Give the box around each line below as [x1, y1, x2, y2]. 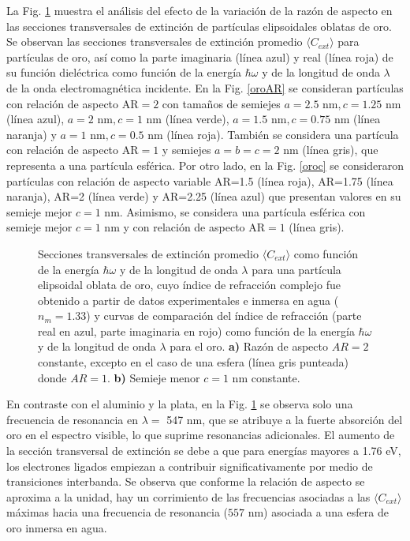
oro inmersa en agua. [6, 520, 107, 535]
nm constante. [232, 369, 300, 385]
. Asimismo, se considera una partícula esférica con [119, 203, 366, 220]
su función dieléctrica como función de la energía [6, 64, 242, 81]
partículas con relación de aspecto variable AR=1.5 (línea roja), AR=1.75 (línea [6, 172, 393, 189]
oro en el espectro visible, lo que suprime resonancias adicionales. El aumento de [6, 426, 395, 443]
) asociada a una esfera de [263, 504, 389, 520]
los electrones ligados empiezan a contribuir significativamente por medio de [6, 457, 373, 474]
